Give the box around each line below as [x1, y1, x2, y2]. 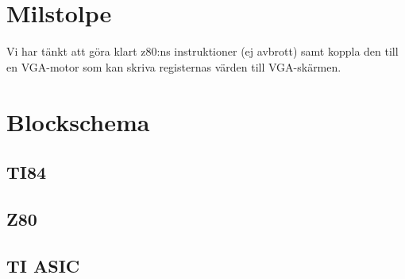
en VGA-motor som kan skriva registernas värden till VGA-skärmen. [6, 58, 341, 75]
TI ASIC [6, 253, 80, 277]
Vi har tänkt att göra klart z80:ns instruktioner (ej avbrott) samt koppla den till [6, 43, 399, 60]
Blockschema [6, 105, 150, 138]
